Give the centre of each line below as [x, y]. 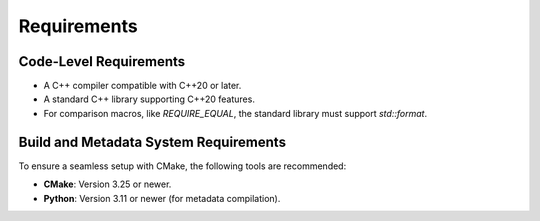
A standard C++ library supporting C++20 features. [149, 99]
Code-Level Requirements [102, 61]
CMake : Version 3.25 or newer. [107, 184]
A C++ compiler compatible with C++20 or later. [142, 86]
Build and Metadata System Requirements [152, 141]
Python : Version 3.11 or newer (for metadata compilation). [162, 198]
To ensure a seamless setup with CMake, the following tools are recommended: [182, 166]
